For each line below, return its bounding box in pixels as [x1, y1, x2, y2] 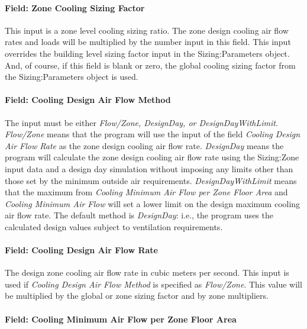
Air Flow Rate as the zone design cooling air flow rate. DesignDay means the [5, 139, 284, 151]
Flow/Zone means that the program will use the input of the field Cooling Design [5, 128, 300, 140]
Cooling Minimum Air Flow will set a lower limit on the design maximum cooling [5, 197, 300, 209]
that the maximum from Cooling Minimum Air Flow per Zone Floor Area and [5, 186, 288, 198]
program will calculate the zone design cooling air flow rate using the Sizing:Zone [5, 151, 299, 163]
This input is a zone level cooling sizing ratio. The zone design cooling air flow [5, 24, 289, 36]
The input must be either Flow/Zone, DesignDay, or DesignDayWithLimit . [5, 116, 278, 128]
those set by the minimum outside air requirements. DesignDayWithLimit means [5, 174, 297, 186]
